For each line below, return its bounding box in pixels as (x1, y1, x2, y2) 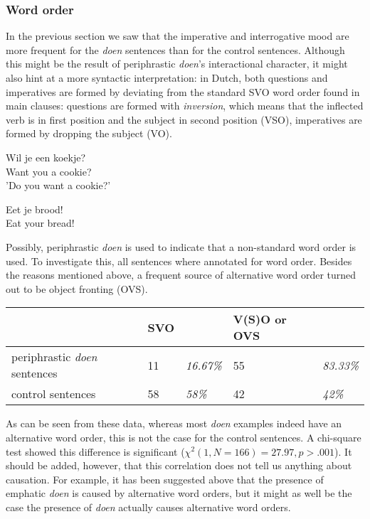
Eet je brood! (6, 201, 63, 216)
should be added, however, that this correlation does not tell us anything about (6, 458, 352, 473)
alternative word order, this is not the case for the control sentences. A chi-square (6, 429, 361, 444)
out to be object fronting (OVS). (6, 281, 148, 296)
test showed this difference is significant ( (6, 444, 185, 459)
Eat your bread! (6, 215, 75, 230)
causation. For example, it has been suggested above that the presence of (6, 471, 324, 486)
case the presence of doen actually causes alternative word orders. (6, 499, 291, 514)
